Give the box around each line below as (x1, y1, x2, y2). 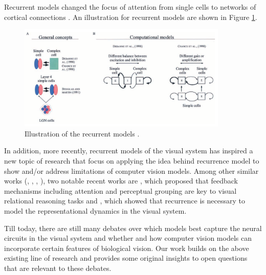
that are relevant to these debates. (4, 262, 112, 273)
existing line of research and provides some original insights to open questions (4, 253, 248, 263)
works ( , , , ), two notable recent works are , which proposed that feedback (4, 175, 238, 186)
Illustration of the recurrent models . (25, 128, 140, 139)
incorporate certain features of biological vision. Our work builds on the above (4, 242, 249, 253)
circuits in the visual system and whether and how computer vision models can (4, 233, 252, 243)
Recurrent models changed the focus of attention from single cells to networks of (4, 2, 256, 12)
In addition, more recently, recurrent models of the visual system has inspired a (4, 145, 253, 156)
